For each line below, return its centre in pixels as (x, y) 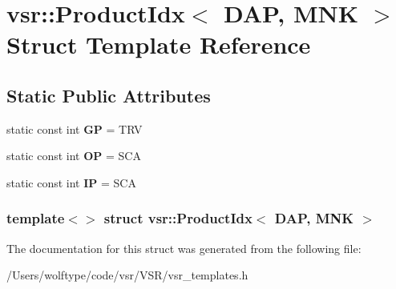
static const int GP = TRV (75, 128)
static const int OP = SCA (74, 156)
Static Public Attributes (109, 95)
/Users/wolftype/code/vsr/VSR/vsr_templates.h (127, 275)
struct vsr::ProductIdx (178, 218)
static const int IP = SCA (71, 182)
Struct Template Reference (159, 44)
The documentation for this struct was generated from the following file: (184, 248)
